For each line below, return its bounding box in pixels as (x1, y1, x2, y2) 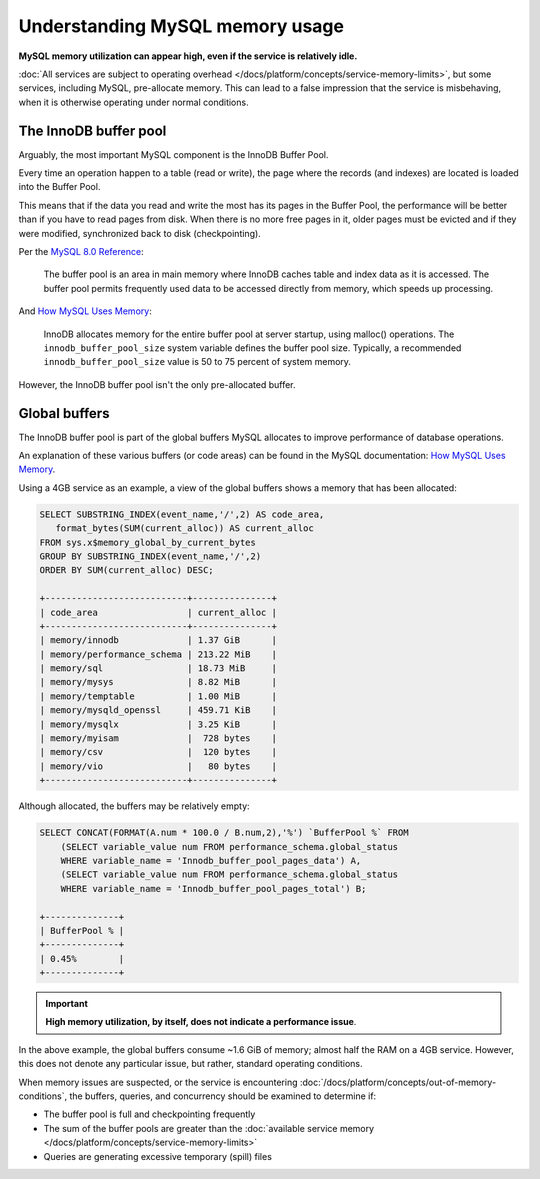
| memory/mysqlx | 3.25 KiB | (39, 718, 277, 730)
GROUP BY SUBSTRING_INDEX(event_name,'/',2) (39, 550, 262, 562)
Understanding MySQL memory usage (18, 15, 345, 37)
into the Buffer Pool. (18, 181, 101, 193)
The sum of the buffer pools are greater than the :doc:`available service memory (43, 1122, 375, 1134)
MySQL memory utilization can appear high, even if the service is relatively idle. (18, 50, 358, 62)
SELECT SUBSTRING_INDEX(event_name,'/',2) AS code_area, (39, 508, 325, 520)
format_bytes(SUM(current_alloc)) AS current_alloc (55, 523, 314, 534)
